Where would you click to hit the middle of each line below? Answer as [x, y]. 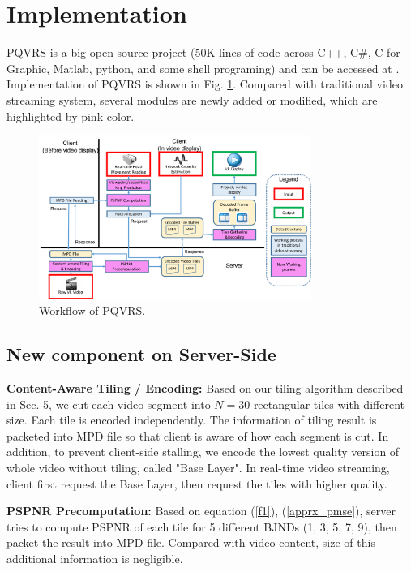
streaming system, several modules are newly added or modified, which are [192, 99]
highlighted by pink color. [71, 116]
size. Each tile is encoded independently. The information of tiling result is [192, 420]
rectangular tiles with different [329, 404]
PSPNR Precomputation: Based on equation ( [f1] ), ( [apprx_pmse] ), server [201, 511]
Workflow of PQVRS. [92, 310]
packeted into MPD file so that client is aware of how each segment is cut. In [198, 435]
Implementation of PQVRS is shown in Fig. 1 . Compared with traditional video [205, 84]
